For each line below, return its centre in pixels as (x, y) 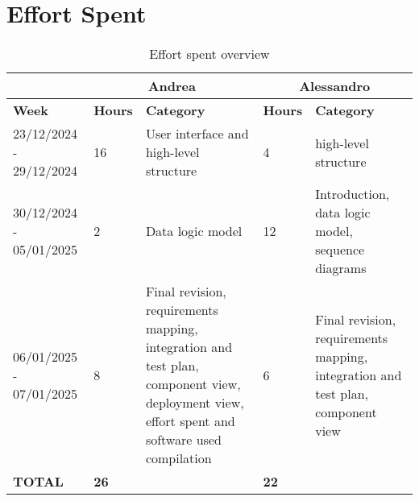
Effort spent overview (209, 54)
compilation (178, 458)
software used (183, 440)
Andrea (172, 86)
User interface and (197, 134)
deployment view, (195, 403)
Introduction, (353, 194)
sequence (340, 250)
